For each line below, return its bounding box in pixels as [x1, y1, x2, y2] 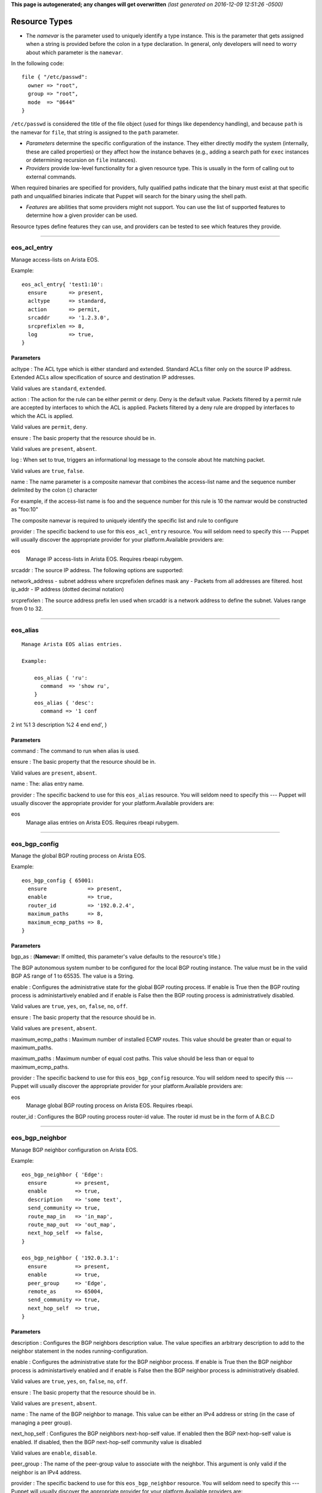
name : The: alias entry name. [11, 780, 84, 788]
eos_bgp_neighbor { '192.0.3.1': [21, 1255, 119, 1261]
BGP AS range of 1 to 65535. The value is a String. [11, 972, 134, 979]
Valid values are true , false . [11, 467, 85, 474]
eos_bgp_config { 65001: [21, 877, 94, 884]
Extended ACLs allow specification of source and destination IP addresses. [11, 374, 196, 381]
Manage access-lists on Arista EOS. [11, 256, 100, 263]
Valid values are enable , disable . [11, 1449, 97, 1457]
